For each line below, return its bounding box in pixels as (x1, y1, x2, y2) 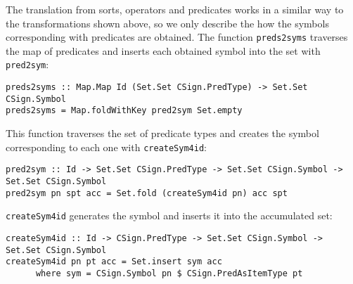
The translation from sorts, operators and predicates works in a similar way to (6, 2, 344, 16)
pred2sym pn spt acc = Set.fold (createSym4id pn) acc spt (6, 188, 288, 198)
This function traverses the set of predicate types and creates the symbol (6, 126, 319, 141)
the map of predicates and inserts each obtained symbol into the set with (6, 43, 321, 58)
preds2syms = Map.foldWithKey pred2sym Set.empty (6, 105, 243, 116)
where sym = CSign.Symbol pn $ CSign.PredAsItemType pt (35, 268, 303, 278)
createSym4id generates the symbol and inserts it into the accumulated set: (6, 208, 333, 223)
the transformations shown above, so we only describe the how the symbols (6, 15, 329, 30)
